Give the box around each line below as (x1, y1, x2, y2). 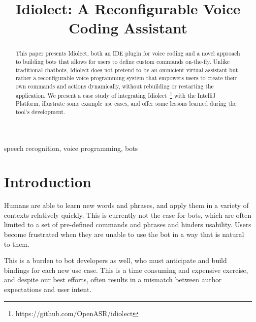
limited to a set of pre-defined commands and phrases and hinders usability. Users (4, 219, 252, 230)
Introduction (4, 172, 92, 192)
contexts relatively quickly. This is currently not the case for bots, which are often (4, 209, 252, 220)
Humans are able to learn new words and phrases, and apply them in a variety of (4, 200, 249, 210)
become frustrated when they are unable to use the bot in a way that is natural (4, 229, 244, 239)
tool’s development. (15, 107, 65, 116)
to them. (4, 238, 30, 249)
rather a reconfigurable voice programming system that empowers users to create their (15, 74, 237, 82)
